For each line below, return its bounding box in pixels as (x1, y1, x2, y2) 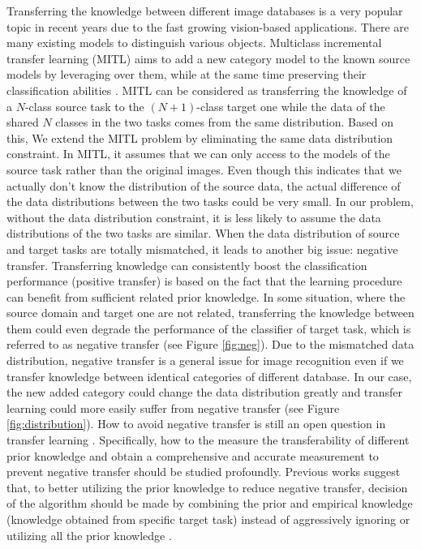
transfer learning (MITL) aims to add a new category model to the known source (6, 49, 410, 66)
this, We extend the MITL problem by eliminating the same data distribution (6, 129, 393, 146)
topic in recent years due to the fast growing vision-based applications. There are (6, 18, 410, 35)
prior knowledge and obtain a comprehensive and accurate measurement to (6, 447, 379, 464)
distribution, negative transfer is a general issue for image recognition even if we (6, 352, 404, 369)
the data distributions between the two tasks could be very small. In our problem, (6, 193, 414, 210)
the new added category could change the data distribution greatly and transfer (6, 384, 403, 401)
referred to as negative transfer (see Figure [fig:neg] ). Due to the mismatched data (6, 336, 415, 353)
